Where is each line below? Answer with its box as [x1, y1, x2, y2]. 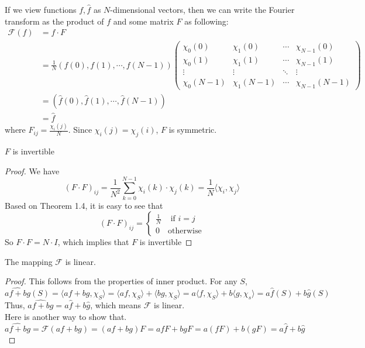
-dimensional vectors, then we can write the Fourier [110, 4, 295, 15]
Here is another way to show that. [5, 310, 127, 322]
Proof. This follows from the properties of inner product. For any [5, 275, 237, 287]
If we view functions [5, 4, 77, 15]
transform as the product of [5, 15, 104, 27]
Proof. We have [5, 164, 60, 177]
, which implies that [57, 236, 129, 248]
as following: [184, 15, 229, 27]
